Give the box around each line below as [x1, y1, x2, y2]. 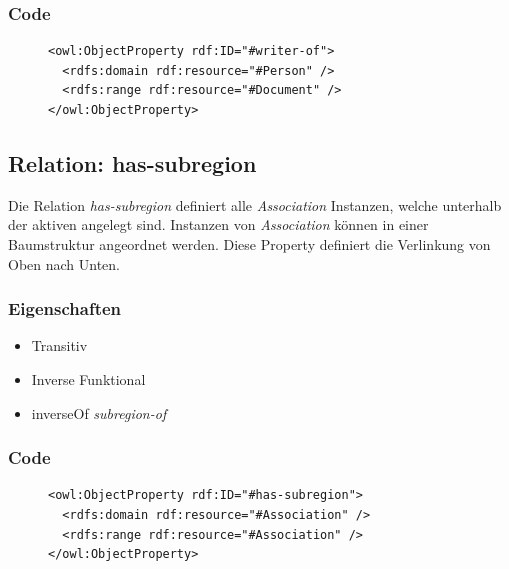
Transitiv [31, 335, 88, 356]
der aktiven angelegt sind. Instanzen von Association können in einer [8, 214, 429, 235]
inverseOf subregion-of [31, 402, 167, 423]
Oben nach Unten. [8, 253, 121, 274]
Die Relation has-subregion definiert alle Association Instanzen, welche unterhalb [8, 194, 502, 215]
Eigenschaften [8, 296, 122, 321]
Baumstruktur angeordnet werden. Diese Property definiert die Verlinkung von [8, 233, 491, 254]
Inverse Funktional [31, 368, 146, 389]
